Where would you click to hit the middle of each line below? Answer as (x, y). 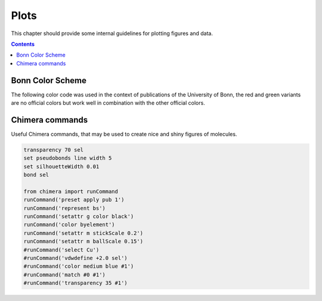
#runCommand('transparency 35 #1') (75, 283)
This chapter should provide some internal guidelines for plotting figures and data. (112, 33)
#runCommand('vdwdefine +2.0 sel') (75, 258)
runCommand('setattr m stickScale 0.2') (83, 233)
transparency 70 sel (53, 150)
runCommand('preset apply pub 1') (74, 200)
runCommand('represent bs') (64, 208)
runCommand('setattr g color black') (79, 217)
